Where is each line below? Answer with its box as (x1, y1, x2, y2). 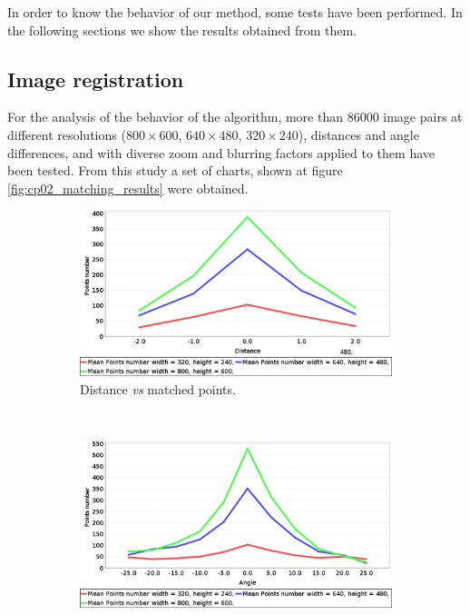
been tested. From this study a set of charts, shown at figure (7, 161, 343, 180)
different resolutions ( (7, 124, 126, 144)
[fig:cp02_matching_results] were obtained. (7, 178, 249, 197)
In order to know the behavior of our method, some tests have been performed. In (7, 3, 463, 21)
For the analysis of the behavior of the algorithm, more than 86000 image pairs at (7, 107, 463, 126)
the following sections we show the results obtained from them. (7, 20, 357, 39)
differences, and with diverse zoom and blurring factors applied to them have (7, 143, 435, 162)
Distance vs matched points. (80, 379, 236, 398)
